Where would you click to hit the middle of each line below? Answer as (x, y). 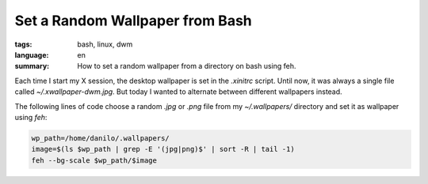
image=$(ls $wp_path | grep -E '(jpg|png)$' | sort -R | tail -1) (163, 149)
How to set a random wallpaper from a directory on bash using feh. (187, 66)
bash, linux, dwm (105, 44)
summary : (32, 66)
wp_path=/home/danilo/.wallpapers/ (100, 138)
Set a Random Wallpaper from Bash (134, 21)
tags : (23, 44)
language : (32, 54)
